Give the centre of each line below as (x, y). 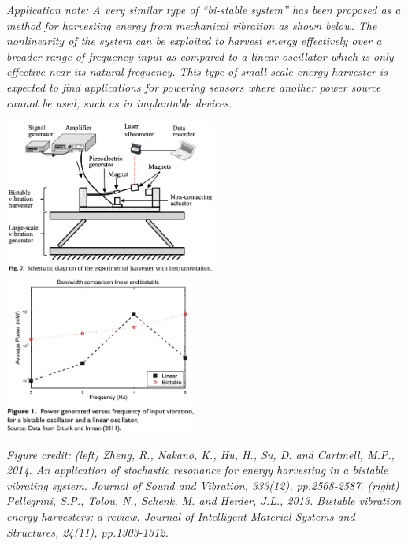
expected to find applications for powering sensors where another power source (194, 86)
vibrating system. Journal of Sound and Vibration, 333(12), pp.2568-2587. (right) (203, 485)
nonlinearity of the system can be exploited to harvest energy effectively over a (194, 41)
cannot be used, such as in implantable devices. (119, 102)
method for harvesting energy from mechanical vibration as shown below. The (192, 25)
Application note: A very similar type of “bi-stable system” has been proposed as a (204, 9)
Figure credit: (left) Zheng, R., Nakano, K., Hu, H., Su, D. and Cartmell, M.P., (200, 454)
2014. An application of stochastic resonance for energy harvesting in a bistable (197, 470)
